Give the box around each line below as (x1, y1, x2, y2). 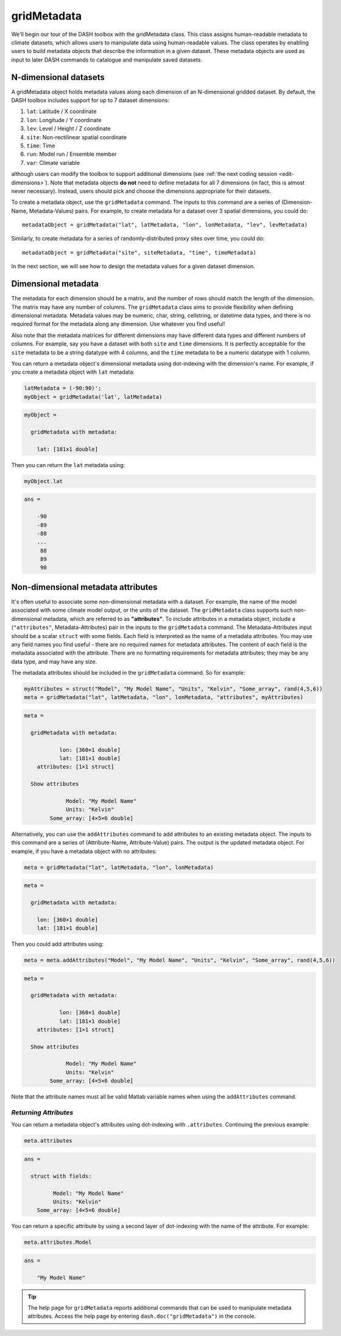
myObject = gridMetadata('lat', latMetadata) (24, 393, 163, 400)
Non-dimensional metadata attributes (11, 582, 158, 592)
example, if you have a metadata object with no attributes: (11, 848, 157, 855)
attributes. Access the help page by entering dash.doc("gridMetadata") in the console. (27, 1313, 256, 1320)
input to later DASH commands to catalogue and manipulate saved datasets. (11, 56, 203, 64)
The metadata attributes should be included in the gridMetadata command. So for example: (11, 669, 246, 677)
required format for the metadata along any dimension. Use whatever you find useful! (11, 321, 225, 328)
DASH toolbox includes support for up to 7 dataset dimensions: (11, 96, 170, 104)
